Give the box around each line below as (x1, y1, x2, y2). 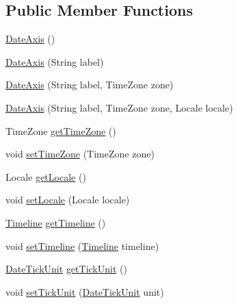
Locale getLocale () (5, 169, 86, 183)
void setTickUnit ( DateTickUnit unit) (5, 284, 164, 299)
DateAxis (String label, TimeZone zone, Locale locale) (5, 100, 233, 114)
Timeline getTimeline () (5, 215, 106, 229)
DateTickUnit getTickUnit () (5, 262, 127, 276)
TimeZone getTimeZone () (5, 123, 116, 138)
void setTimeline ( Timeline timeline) (5, 238, 159, 253)
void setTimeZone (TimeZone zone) (5, 147, 155, 161)
